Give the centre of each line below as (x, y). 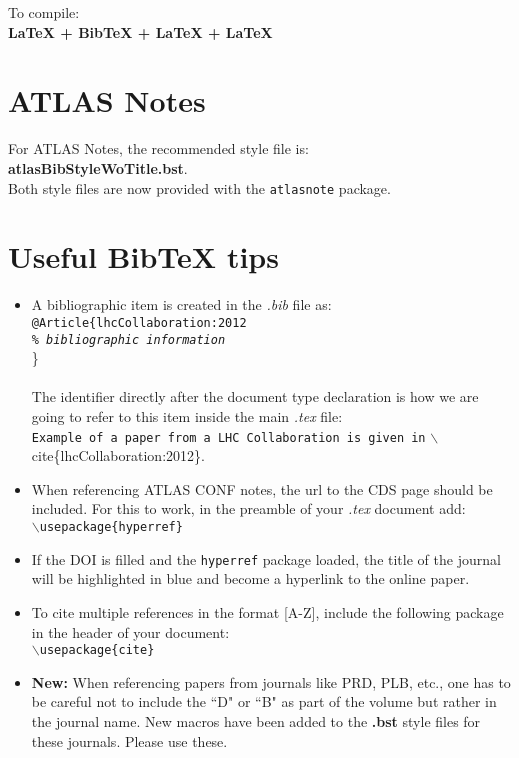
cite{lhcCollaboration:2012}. (118, 455)
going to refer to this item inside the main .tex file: (187, 415)
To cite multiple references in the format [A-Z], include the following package (267, 611)
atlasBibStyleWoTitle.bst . (98, 167)
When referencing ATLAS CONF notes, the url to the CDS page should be (262, 488)
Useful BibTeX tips (143, 256)
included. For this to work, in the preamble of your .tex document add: (248, 508)
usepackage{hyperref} (111, 527)
